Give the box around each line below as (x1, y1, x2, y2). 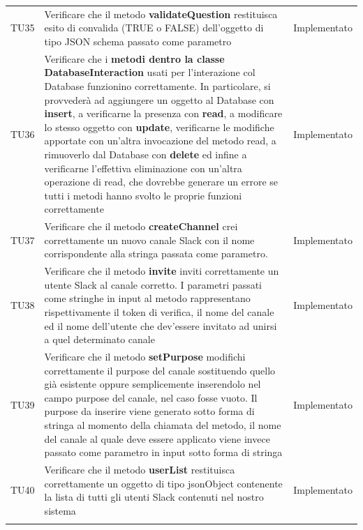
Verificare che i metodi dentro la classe (44, 51, 225, 66)
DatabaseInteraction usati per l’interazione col (44, 65, 255, 79)
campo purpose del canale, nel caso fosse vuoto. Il (44, 390, 258, 404)
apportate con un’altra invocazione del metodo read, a (44, 133, 276, 148)
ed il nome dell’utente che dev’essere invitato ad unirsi (44, 318, 277, 333)
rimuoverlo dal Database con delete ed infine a (44, 146, 247, 161)
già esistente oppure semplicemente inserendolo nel (44, 377, 261, 391)
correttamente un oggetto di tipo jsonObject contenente (44, 476, 283, 490)
